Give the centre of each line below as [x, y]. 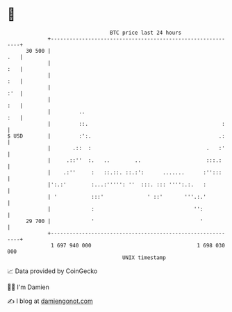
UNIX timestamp [144, 257]
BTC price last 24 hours [146, 33]
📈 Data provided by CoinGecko [52, 271]
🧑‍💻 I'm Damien [28, 287]
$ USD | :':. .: [116, 136]
